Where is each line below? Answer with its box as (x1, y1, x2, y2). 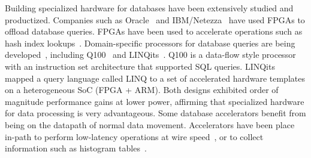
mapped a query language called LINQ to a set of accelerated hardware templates (5, 72, 305, 84)
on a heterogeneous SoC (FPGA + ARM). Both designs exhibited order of (5, 83, 279, 96)
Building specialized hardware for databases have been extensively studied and (5, 2, 294, 14)
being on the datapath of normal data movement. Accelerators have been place (5, 118, 295, 131)
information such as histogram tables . (5, 142, 147, 154)
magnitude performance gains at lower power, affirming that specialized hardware (5, 95, 304, 107)
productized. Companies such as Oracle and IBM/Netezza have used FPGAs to (5, 13, 305, 26)
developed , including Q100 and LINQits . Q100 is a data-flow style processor (5, 48, 296, 61)
